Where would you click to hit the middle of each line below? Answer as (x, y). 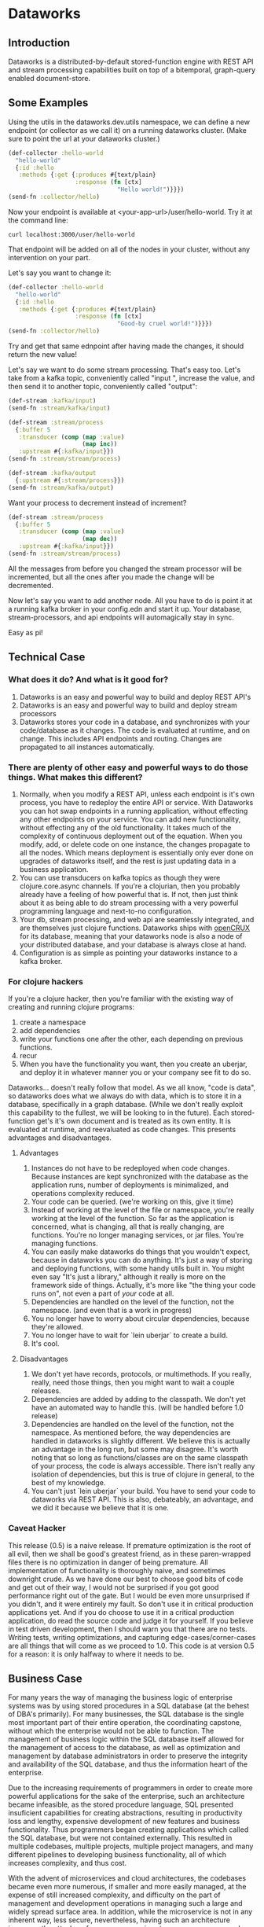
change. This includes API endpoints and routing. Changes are (121, 738)
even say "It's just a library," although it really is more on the (128, 1277)
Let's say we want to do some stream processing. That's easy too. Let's (125, 370)
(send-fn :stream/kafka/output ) (61, 487)
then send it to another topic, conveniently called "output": (103, 387)
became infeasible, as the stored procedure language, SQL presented (121, 1804)
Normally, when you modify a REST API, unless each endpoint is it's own (137, 794)
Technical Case (47, 657)
